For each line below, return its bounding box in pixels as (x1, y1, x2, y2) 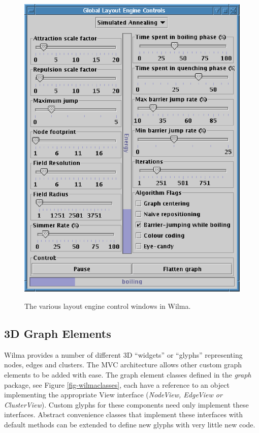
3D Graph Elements (4, 325, 111, 341)
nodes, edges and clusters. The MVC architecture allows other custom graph (4, 359, 242, 370)
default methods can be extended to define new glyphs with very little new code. (4, 419, 255, 429)
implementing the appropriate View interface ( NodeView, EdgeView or (4, 389, 222, 400)
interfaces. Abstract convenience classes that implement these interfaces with (4, 409, 243, 420)
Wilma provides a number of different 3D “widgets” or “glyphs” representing (4, 349, 243, 360)
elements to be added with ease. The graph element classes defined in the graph (4, 369, 251, 380)
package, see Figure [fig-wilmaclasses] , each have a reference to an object (4, 379, 230, 390)
